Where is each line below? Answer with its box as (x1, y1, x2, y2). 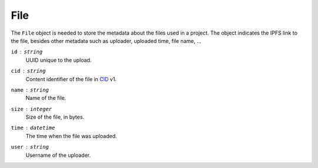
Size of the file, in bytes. (25, 113, 85, 120)
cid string (11, 68, 46, 75)
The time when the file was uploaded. (25, 132, 117, 139)
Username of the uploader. (25, 152, 91, 159)
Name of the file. (25, 95, 67, 102)
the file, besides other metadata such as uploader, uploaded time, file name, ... (11, 37, 201, 44)
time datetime (11, 125, 55, 132)
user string (11, 144, 49, 150)
